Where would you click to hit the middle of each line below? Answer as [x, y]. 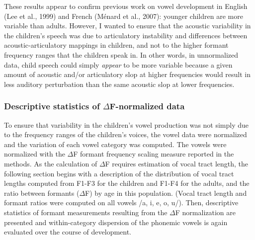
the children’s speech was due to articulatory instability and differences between [126, 35]
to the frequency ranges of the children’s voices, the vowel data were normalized [126, 134]
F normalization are [205, 212]
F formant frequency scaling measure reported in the [154, 154]
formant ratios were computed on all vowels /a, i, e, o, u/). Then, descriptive [121, 202]
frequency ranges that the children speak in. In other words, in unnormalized [121, 54]
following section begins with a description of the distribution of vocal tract [119, 173]
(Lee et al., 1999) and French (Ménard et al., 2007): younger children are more [124, 16]
